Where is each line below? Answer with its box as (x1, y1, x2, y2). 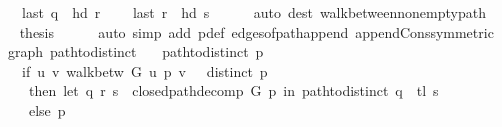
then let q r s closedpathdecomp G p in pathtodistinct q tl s (28, 80, 439, 101)
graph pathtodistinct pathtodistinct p (7, 41, 264, 62)
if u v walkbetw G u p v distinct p (21, 60, 268, 81)
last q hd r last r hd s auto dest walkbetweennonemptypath (21, 2, 486, 22)
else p (28, 99, 66, 120)
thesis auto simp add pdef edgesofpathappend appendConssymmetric (19, 21, 494, 42)
